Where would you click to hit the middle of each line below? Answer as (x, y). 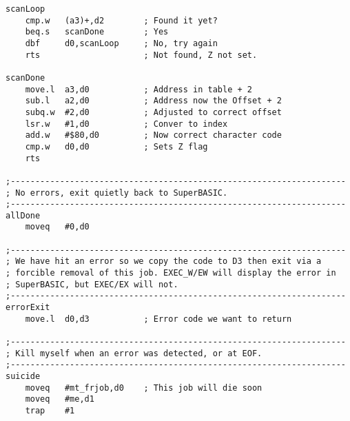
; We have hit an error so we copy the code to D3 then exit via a (164, 261)
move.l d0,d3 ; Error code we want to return (158, 319)
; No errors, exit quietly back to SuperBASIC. (117, 193)
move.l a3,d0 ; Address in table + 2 (138, 89)
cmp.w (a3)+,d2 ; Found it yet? (121, 20)
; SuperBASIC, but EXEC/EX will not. (92, 284)
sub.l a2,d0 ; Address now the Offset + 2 (153, 101)
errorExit (28, 308)
